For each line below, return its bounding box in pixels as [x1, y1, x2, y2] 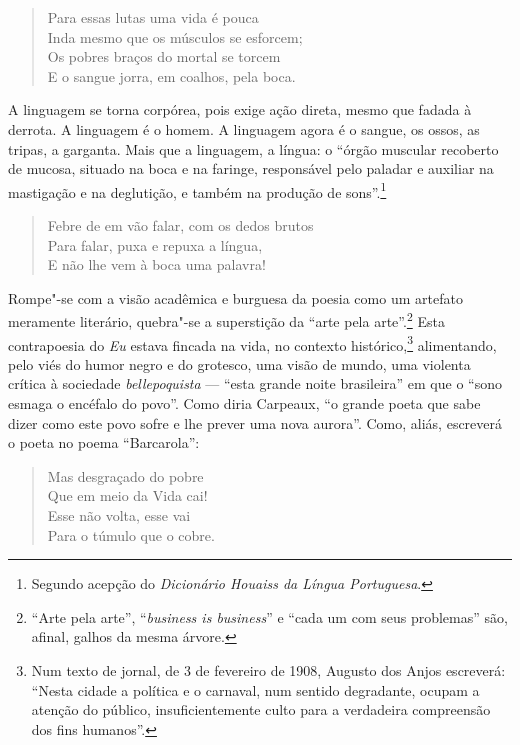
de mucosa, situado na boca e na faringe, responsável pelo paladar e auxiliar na [8, 158, 494, 179]
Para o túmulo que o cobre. [47, 524, 215, 545]
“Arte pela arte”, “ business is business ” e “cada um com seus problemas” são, [31, 606, 508, 627]
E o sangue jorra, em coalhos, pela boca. [47, 65, 296, 86]
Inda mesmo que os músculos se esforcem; [47, 26, 303, 47]
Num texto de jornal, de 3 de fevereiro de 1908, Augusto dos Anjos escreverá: [31, 660, 506, 680]
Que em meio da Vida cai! [47, 485, 208, 506]
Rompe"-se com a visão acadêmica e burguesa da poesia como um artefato [8, 287, 463, 308]
